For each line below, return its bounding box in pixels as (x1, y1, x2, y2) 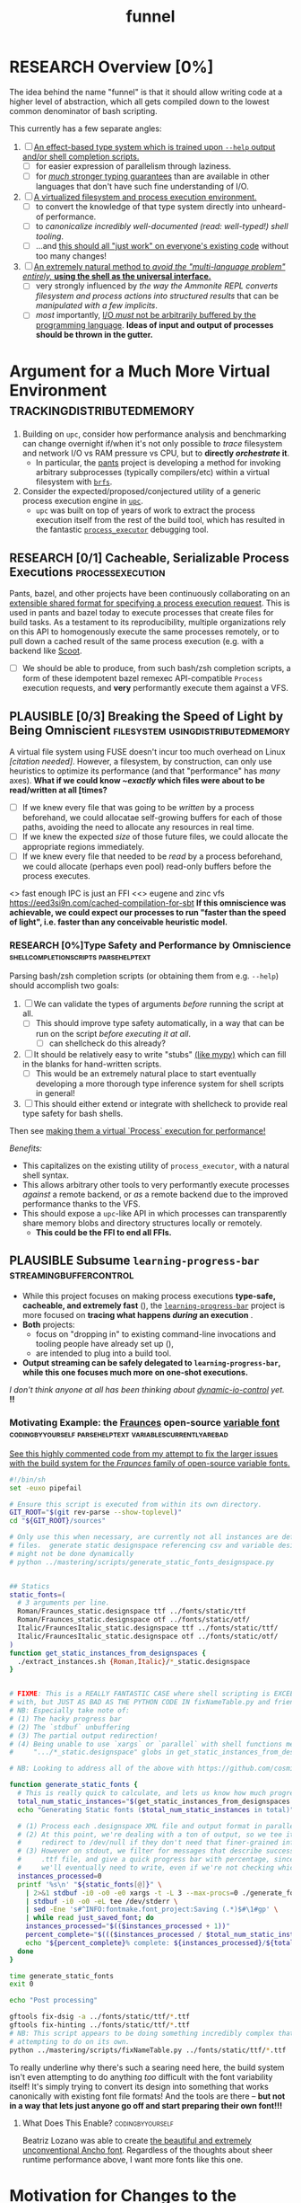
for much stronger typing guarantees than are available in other (35, 171, 271, 181)
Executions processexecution (9, 564, 166, 580)
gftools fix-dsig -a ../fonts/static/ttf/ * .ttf (9, 2013, 191, 2022)
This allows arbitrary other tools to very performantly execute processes (21, 1179, 289, 1190)
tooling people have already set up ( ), (35, 1339, 175, 1349)
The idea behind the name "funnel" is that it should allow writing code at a (9, 86, 283, 97)
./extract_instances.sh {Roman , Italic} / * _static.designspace (17, 1657, 251, 1666)
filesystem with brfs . (35, 476, 113, 487)
